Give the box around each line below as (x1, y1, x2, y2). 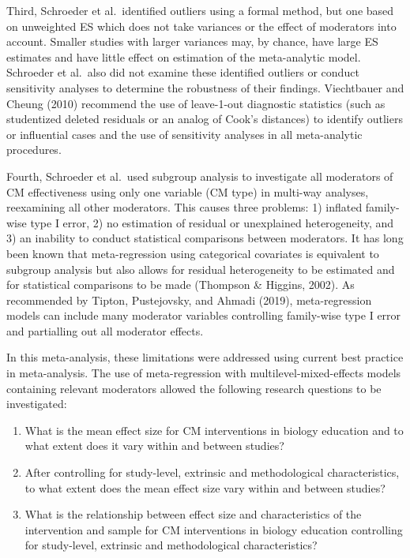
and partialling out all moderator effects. (6, 322, 204, 339)
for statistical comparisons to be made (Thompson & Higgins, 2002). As (6, 276, 355, 293)
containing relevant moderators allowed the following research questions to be (6, 380, 382, 396)
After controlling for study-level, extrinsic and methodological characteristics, (24, 464, 400, 481)
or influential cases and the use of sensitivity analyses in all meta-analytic (6, 125, 363, 142)
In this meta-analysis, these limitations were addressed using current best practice (6, 349, 404, 365)
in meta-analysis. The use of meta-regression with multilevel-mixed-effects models (6, 365, 401, 381)
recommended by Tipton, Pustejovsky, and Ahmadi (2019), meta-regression (6, 291, 372, 308)
